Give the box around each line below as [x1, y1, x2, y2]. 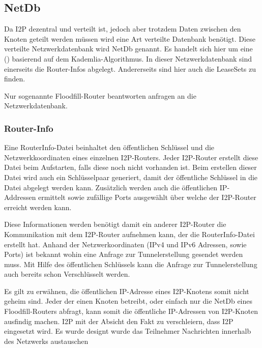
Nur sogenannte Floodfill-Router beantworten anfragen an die [4, 90, 196, 101]
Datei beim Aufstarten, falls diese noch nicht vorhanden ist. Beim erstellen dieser [4, 162, 257, 172]
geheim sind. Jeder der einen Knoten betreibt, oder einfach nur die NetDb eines [4, 296, 253, 306]
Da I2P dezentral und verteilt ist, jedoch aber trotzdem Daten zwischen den [4, 23, 241, 34]
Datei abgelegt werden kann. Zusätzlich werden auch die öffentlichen [4, 182, 218, 192]
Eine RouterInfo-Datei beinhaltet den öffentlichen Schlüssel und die [4, 142, 215, 153]
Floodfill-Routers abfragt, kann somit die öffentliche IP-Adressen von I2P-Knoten [4, 306, 258, 316]
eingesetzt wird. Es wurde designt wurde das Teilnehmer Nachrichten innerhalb [4, 326, 251, 336]
